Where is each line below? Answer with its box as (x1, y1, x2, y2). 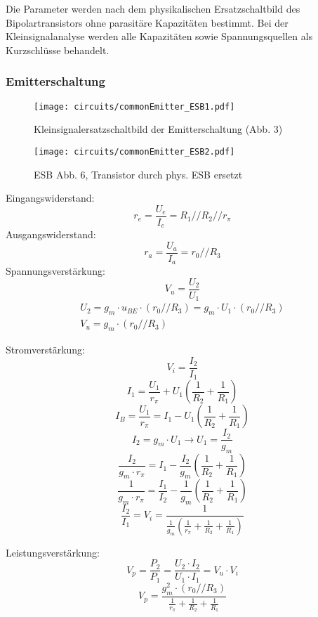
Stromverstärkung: (6, 342, 85, 357)
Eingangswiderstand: (6, 190, 95, 205)
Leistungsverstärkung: (6, 545, 100, 559)
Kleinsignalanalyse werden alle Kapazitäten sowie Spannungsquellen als (6, 29, 313, 44)
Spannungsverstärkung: (6, 264, 105, 278)
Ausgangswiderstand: (6, 227, 96, 242)
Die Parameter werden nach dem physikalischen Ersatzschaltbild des (6, 1, 300, 15)
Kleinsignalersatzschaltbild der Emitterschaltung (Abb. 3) (34, 122, 283, 136)
